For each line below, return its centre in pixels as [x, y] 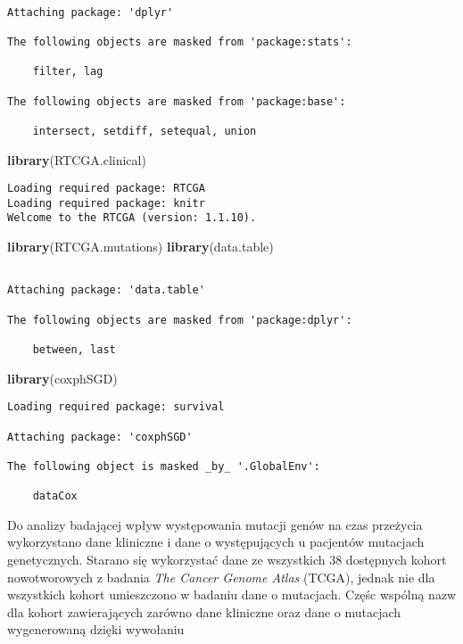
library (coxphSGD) [62, 378]
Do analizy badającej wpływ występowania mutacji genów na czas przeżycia [215, 524]
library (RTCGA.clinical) [77, 159]
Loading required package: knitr [106, 203]
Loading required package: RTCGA [106, 189]
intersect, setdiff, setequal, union [145, 131]
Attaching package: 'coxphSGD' [100, 437]
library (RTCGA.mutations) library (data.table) [141, 247]
